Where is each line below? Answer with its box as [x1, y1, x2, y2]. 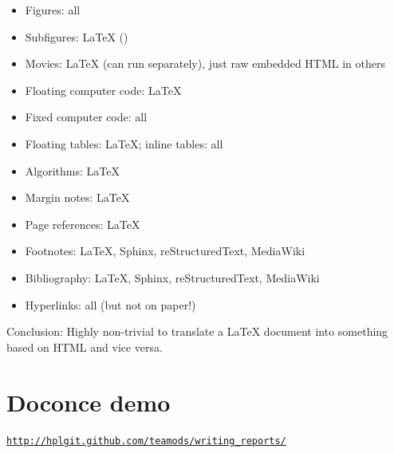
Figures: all [25, 2, 81, 18]
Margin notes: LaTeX [25, 189, 130, 206]
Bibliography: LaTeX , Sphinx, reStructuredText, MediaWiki [25, 269, 320, 286]
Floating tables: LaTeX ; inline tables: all [25, 135, 223, 152]
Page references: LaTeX [25, 215, 140, 232]
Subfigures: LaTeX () [25, 28, 128, 45]
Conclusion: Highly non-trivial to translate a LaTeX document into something [6, 323, 388, 340]
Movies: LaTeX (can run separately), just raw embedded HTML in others [25, 55, 385, 72]
